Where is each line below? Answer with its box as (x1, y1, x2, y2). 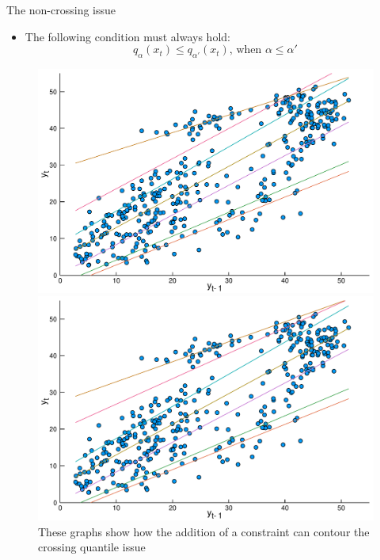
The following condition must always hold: (25, 28, 230, 44)
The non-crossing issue (6, 2, 116, 17)
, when (229, 44, 262, 56)
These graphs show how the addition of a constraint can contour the (38, 523, 370, 539)
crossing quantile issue (38, 539, 146, 555)
